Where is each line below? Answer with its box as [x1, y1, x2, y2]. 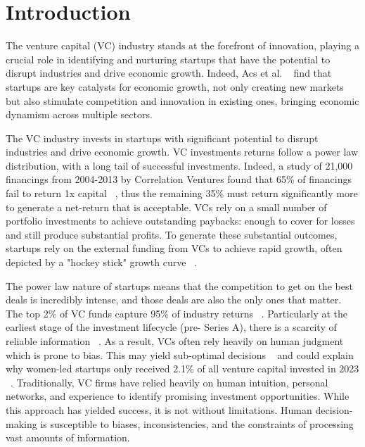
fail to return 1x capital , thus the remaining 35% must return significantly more [6, 186, 358, 201]
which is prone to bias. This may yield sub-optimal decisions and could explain [6, 347, 354, 362]
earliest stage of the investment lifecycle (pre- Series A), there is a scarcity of [6, 320, 337, 334]
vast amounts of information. [6, 430, 130, 445]
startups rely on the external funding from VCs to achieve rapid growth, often [6, 241, 342, 256]
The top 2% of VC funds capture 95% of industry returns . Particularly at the [6, 306, 348, 320]
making [6, 416, 37, 431]
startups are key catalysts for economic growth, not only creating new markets [6, 79, 344, 94]
